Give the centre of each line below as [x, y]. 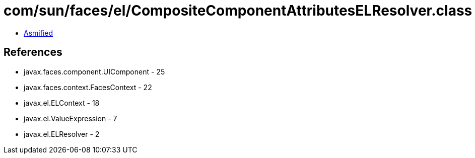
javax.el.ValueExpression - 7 [71, 118]
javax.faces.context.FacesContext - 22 [88, 87]
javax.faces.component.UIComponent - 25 [94, 71]
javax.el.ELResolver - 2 [62, 134]
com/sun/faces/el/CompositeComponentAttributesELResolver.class [238, 11]
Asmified [39, 33]
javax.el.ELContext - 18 [62, 103]
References [33, 52]
